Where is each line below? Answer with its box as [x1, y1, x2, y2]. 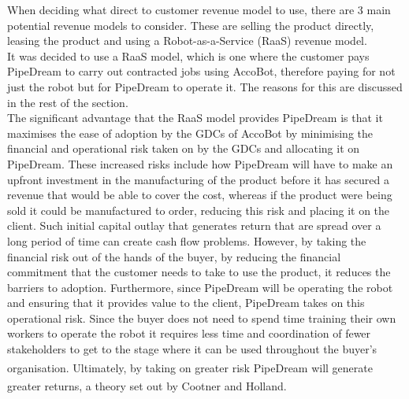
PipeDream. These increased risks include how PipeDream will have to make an [7, 155, 393, 172]
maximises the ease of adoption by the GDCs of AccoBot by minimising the [7, 124, 373, 141]
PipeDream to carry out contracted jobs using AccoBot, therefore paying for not [7, 63, 396, 79]
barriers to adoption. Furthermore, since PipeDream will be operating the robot [7, 279, 393, 295]
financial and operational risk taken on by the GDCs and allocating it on [7, 140, 360, 157]
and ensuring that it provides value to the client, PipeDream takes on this [7, 294, 365, 311]
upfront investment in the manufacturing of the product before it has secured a [7, 171, 390, 187]
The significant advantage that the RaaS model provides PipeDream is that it [7, 109, 383, 126]
